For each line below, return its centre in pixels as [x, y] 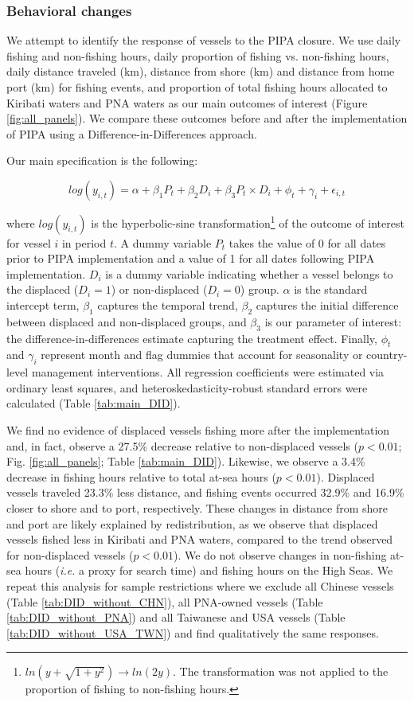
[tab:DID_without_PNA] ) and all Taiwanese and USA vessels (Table [176, 617]
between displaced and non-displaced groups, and [127, 321]
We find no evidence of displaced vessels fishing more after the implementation [198, 429]
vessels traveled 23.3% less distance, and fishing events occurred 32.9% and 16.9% [205, 492]
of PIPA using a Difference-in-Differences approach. [132, 133]
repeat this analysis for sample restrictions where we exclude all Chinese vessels [200, 585]
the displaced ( [43, 289]
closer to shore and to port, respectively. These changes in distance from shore [197, 507]
